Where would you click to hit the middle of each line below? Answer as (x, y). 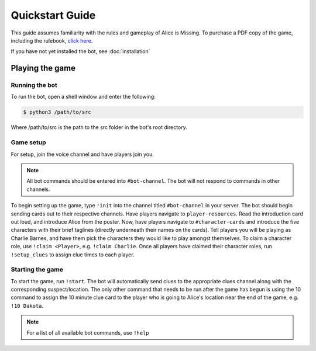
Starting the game (37, 270)
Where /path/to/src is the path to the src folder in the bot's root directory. (99, 127)
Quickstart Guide (53, 15)
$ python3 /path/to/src (57, 112)
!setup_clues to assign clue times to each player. (73, 255)
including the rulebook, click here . (52, 40)
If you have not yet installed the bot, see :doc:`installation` (80, 51)
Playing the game (43, 68)
